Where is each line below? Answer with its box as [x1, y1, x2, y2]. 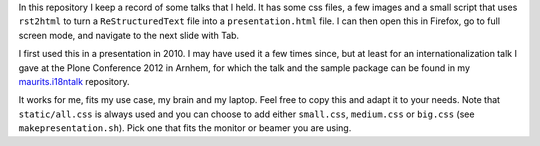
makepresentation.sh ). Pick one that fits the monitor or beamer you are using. [18, 122, 352, 134]
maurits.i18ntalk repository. [18, 75, 130, 87]
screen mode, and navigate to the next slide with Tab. [18, 29, 240, 41]
